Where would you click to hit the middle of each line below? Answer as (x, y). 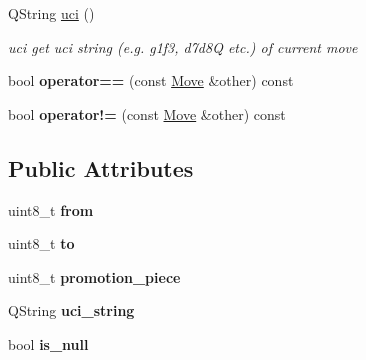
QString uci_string (71, 310)
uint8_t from (51, 209)
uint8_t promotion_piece (94, 276)
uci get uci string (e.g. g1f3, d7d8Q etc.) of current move (183, 46)
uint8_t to (41, 243)
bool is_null (48, 343)
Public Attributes (101, 167)
